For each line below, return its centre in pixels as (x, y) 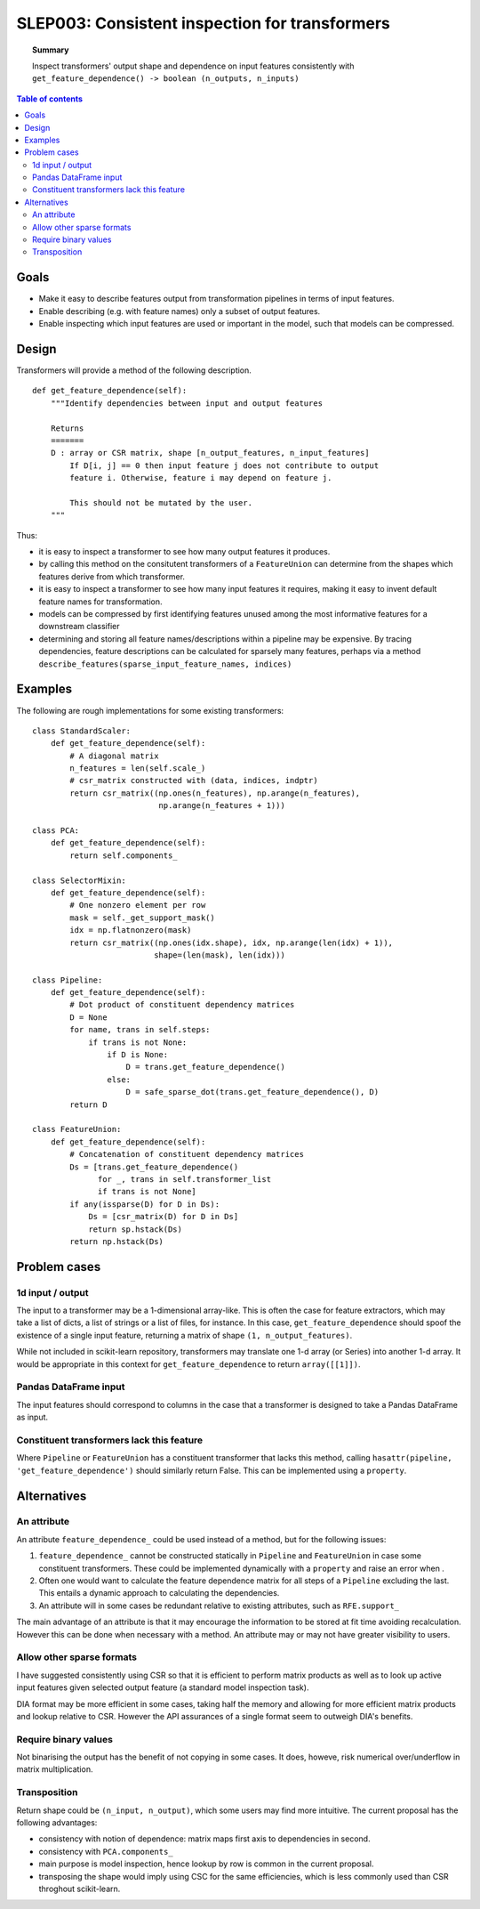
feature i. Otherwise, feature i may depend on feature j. (201, 478)
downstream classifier (79, 627)
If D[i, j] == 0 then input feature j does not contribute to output (224, 465)
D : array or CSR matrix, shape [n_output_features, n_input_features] (210, 453)
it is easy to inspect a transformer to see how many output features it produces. (184, 552)
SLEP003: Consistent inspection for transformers (203, 23)
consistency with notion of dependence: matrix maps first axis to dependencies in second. (204, 1839)
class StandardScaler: (82, 731)
